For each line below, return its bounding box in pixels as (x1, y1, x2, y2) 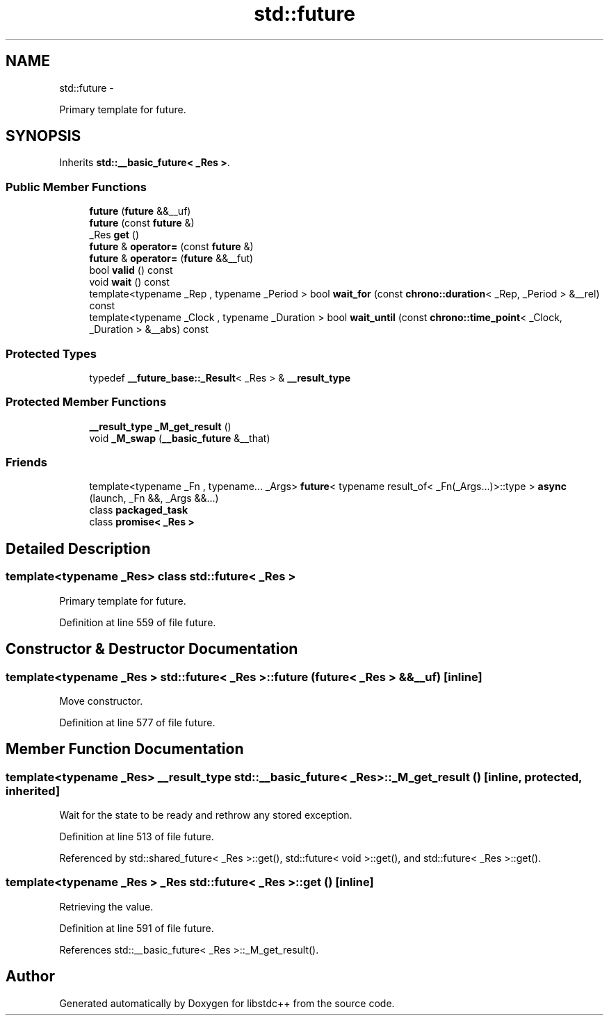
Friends (6, 455, 47, 470)
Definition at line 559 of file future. (59, 616, 216, 628)
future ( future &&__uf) (89, 205, 191, 218)
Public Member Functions (6, 179, 147, 194)
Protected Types (6, 346, 97, 361)
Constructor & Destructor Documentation (6, 640, 298, 658)
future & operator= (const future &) (89, 240, 254, 253)
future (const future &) (89, 217, 195, 229)
